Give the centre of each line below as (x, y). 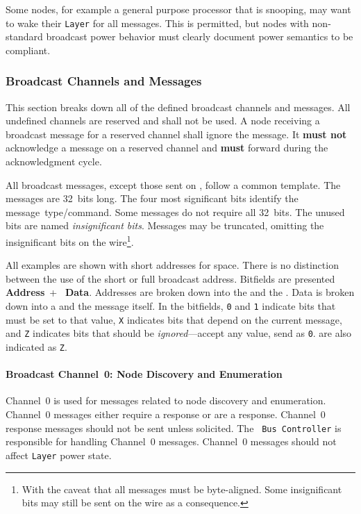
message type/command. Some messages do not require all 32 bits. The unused (175, 212)
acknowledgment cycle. (54, 161)
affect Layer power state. (59, 455)
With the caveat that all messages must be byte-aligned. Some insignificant (182, 489)
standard (24, 36)
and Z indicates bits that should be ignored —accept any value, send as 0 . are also (179, 333)
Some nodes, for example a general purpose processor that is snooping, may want (178, 9)
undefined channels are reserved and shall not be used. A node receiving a (163, 121)
